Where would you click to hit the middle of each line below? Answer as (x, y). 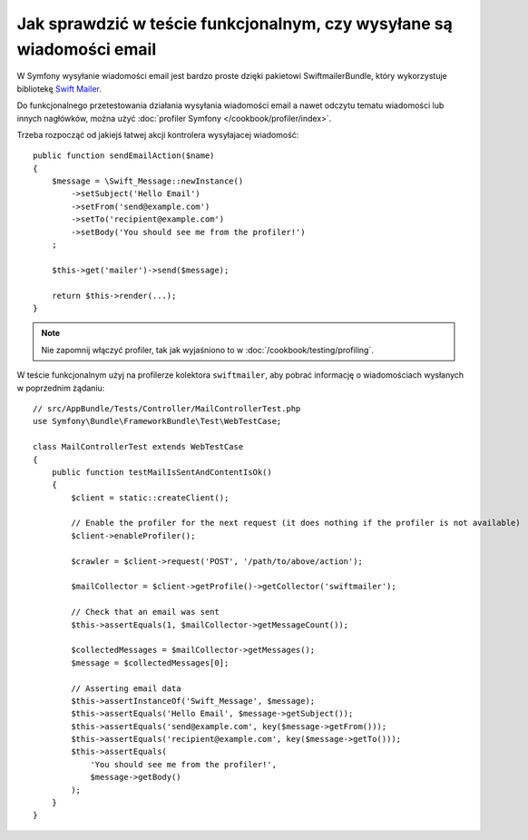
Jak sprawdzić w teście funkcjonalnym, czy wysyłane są (235, 24)
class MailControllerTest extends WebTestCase (138, 447)
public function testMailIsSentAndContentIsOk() (161, 472)
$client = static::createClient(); (150, 498)
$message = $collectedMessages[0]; (150, 662)
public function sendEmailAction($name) (124, 156)
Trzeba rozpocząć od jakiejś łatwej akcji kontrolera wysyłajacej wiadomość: (158, 134)
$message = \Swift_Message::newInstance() (147, 181)
